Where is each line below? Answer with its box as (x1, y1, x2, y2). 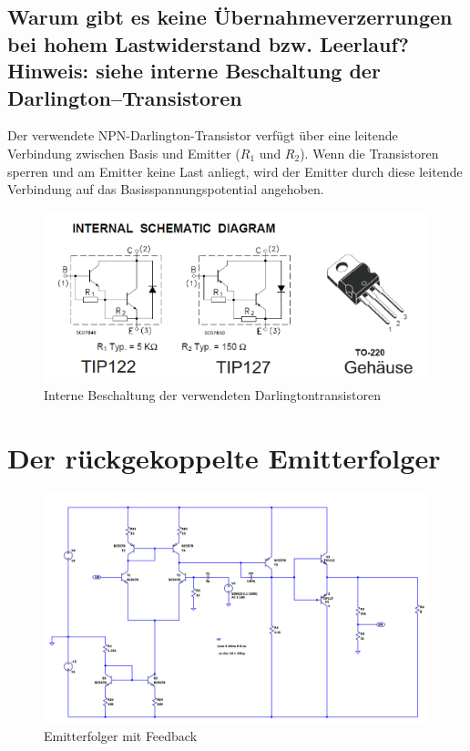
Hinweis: (7, 57, 89, 85)
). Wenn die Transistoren (300, 143, 439, 162)
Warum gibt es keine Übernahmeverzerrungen (7, 3, 453, 31)
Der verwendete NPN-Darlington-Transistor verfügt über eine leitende (7, 126, 398, 145)
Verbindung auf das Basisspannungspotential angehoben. (7, 180, 324, 199)
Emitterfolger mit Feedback (44, 725, 198, 745)
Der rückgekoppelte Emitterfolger (7, 438, 441, 476)
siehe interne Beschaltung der (96, 57, 381, 85)
